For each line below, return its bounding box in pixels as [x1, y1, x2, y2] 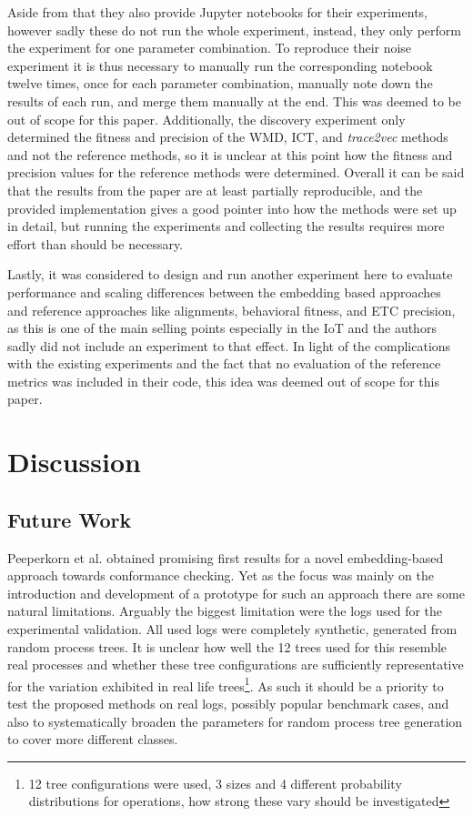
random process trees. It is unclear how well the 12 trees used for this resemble [7, 637, 448, 656]
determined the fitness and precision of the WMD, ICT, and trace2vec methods [7, 127, 448, 146]
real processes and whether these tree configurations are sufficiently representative [7, 655, 464, 674]
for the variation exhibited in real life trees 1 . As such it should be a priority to [7, 673, 444, 695]
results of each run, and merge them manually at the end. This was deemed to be [7, 91, 461, 110]
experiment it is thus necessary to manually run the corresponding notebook [7, 55, 433, 75]
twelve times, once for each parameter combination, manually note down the [7, 74, 433, 93]
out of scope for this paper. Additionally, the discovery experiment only [7, 109, 406, 128]
